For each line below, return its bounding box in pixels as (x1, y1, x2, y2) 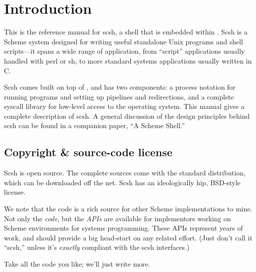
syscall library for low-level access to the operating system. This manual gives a (4, 101, 245, 111)
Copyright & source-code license (4, 144, 172, 160)
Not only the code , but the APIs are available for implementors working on (4, 213, 231, 223)
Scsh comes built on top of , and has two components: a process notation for (4, 82, 236, 92)
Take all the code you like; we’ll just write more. (4, 259, 150, 269)
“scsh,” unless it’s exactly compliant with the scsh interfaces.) (4, 242, 190, 252)
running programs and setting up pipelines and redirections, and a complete (4, 91, 234, 102)
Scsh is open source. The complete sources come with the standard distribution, (4, 168, 246, 178)
